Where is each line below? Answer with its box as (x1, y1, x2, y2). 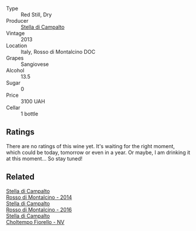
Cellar (6, 104, 20, 111)
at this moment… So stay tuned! (6, 155, 83, 162)
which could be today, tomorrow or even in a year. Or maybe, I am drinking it (6, 149, 191, 156)
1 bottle (20, 110, 39, 117)
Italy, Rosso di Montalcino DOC (20, 48, 95, 55)
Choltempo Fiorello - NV (6, 218, 65, 225)
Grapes (6, 55, 24, 61)
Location (6, 42, 27, 49)
